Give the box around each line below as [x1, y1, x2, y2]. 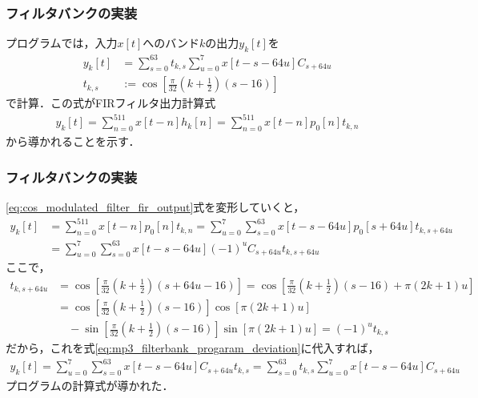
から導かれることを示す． [6, 133, 140, 150]
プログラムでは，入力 [6, 34, 118, 51]
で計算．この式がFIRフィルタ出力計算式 [6, 94, 216, 111]
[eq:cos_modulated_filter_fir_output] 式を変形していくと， [6, 199, 305, 215]
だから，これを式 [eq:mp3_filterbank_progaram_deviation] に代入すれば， [6, 340, 380, 356]
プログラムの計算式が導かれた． [6, 376, 174, 393]
